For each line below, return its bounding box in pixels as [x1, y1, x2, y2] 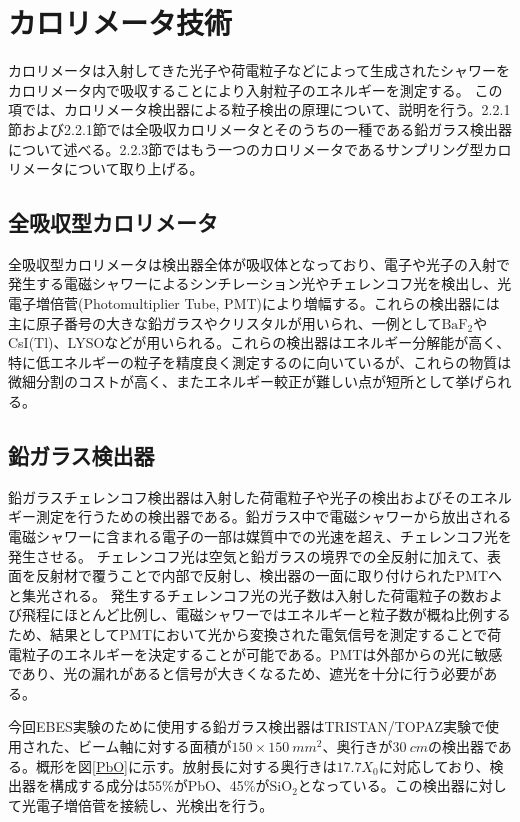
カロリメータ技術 [8, 2, 233, 43]
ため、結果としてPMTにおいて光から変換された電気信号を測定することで [8, 624, 488, 644]
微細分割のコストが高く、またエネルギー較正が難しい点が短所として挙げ [8, 371, 484, 392]
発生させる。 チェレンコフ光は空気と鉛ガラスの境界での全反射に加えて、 [8, 545, 487, 566]
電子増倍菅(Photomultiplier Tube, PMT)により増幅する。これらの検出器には [8, 293, 500, 314]
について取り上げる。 [63, 158, 204, 179]
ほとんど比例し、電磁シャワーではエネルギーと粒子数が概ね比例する [63, 604, 511, 625]
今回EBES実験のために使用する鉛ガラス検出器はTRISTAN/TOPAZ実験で [8, 716, 486, 737]
